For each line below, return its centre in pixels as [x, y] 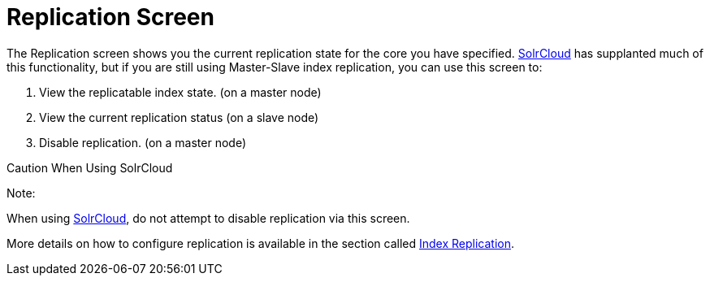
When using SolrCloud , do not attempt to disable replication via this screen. [208, 218]
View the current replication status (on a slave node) [179, 117]
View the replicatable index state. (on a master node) [180, 92]
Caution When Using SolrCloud [90, 167]
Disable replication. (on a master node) [143, 142]
